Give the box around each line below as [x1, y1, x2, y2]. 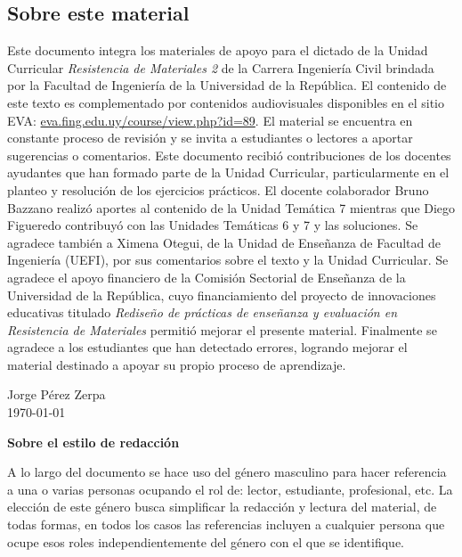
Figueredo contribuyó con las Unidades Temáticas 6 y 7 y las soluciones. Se [7, 216, 418, 234]
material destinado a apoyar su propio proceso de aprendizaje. [7, 355, 346, 373]
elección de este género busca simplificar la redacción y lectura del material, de [7, 497, 437, 516]
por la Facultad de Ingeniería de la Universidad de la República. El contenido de [7, 76, 447, 94]
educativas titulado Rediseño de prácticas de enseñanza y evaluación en [7, 303, 398, 322]
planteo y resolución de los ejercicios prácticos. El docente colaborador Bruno [7, 180, 429, 199]
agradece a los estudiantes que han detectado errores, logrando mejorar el [7, 338, 408, 356]
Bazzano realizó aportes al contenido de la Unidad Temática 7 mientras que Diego [7, 198, 456, 217]
